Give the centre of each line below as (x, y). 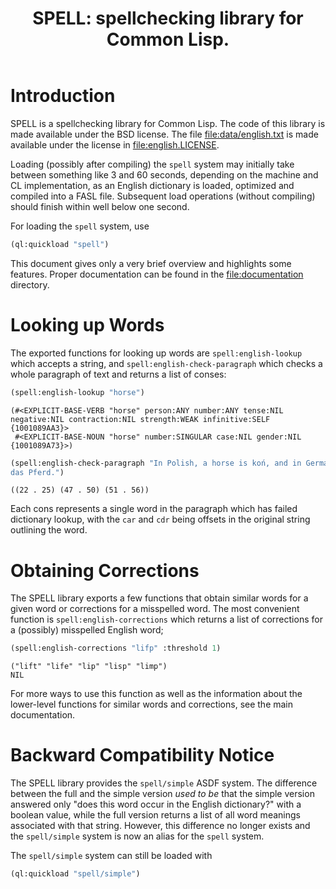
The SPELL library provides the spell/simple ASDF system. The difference (164, 783)
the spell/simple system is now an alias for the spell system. (137, 836)
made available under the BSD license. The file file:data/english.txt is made (164, 134)
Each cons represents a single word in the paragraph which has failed (154, 509)
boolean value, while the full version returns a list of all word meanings (155, 815)
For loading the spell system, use (80, 226)
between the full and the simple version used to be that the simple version (162, 794)
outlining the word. (49, 530)
